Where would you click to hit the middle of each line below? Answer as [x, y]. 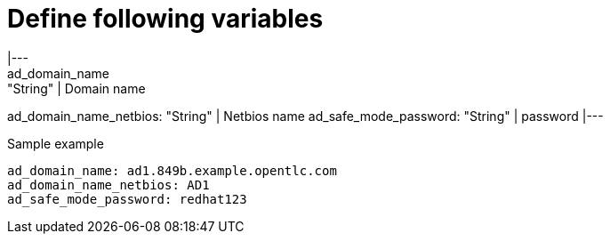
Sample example [56, 143]
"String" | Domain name [76, 88]
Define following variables [165, 19]
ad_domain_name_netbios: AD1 [108, 185]
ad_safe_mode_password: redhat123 [127, 199]
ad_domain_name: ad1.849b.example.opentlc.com [172, 170]
